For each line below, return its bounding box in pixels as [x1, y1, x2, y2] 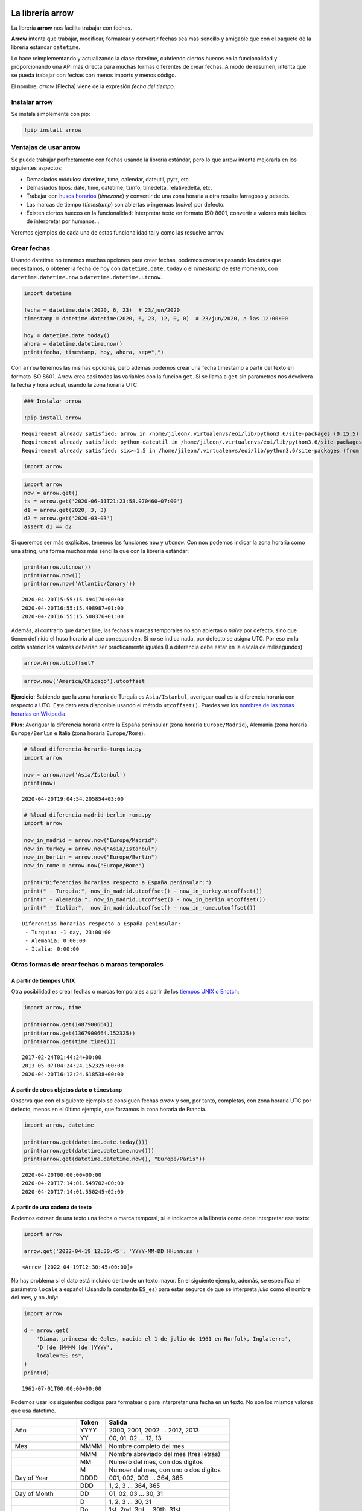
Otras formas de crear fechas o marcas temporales [11, 960, 164, 969]
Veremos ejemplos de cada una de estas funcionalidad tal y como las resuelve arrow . [11, 228, 226, 236]
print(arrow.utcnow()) [24, 563, 91, 571]
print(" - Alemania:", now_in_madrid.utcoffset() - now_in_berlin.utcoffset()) [24, 896, 266, 903]
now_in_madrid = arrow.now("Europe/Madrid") [24, 837, 158, 844]
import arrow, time [24, 1004, 81, 1011]
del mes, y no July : [11, 1294, 59, 1301]
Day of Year [14, 1474, 48, 1482]
